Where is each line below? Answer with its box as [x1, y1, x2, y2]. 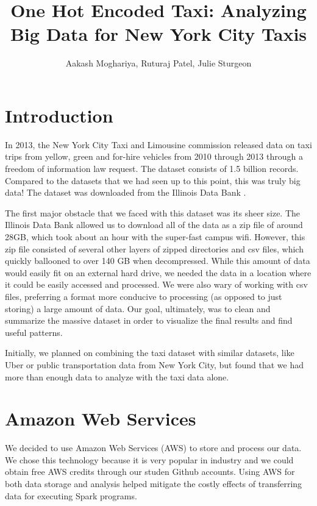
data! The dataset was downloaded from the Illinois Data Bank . [5, 186, 246, 199]
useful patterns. [5, 326, 63, 338]
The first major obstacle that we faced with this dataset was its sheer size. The [5, 206, 301, 219]
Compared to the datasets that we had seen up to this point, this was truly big [5, 174, 301, 187]
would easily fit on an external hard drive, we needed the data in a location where [5, 266, 312, 279]
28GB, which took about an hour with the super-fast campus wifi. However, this [5, 230, 305, 243]
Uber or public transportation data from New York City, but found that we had [5, 358, 304, 371]
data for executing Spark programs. [5, 489, 137, 502]
